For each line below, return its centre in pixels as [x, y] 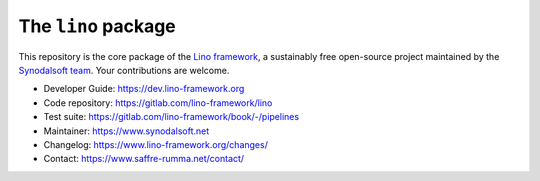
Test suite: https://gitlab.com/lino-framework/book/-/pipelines [171, 117]
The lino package [97, 26]
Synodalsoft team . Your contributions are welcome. [124, 70]
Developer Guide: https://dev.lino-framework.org [144, 89]
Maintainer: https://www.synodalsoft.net [126, 131]
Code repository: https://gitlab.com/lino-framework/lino [158, 102]
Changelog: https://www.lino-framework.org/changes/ [156, 144]
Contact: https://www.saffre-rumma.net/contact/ [144, 159]
